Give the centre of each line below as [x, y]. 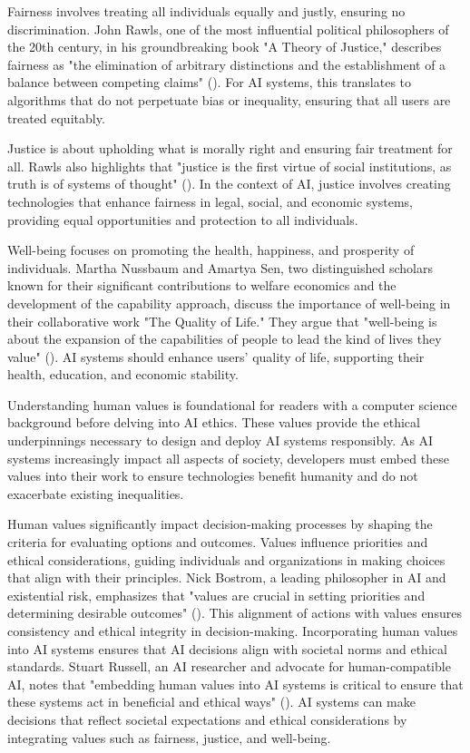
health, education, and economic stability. [123, 374]
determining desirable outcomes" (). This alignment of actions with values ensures [235, 613]
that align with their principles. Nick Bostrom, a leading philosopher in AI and [227, 577]
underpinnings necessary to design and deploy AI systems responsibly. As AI [220, 440]
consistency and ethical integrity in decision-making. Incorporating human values [233, 631]
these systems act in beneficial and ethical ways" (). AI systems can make [211, 702]
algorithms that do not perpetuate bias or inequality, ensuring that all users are [229, 99]
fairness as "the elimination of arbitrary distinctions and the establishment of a [227, 64]
